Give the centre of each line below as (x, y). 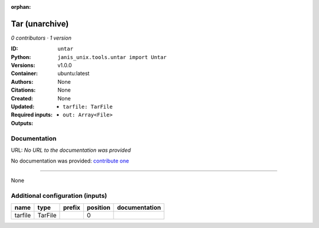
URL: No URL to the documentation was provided (71, 150)
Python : (21, 57)
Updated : (23, 107)
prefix (72, 207)
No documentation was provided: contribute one (70, 161)
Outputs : (22, 123)
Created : (22, 98)
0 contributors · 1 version (41, 38)
